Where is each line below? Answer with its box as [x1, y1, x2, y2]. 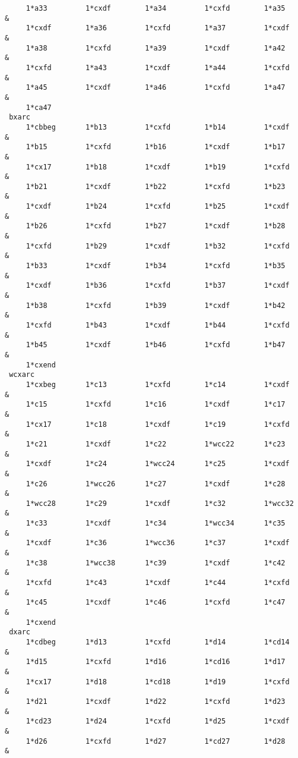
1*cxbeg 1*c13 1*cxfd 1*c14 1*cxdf [26, 380, 290, 389]
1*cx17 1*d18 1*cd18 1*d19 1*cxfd [26, 677, 290, 686]
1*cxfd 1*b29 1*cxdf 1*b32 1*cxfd [26, 241, 290, 250]
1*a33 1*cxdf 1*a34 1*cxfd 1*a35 [26, 4, 286, 12]
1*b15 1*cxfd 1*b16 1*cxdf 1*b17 [26, 143, 286, 152]
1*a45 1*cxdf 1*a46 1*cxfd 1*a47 [26, 83, 286, 92]
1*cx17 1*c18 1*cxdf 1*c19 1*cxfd [26, 420, 290, 429]
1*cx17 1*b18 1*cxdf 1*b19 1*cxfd [26, 162, 290, 171]
